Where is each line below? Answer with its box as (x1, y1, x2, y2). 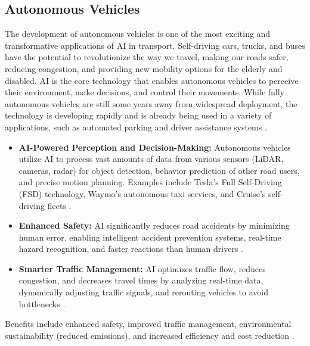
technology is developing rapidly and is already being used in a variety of (5, 109, 272, 121)
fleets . (47, 199, 72, 211)
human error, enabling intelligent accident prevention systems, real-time (18, 230, 281, 243)
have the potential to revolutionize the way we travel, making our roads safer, (5, 51, 289, 63)
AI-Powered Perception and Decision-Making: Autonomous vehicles (18, 141, 291, 153)
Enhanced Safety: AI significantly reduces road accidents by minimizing (18, 219, 290, 232)
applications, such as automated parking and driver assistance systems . (5, 120, 267, 133)
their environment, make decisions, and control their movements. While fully (5, 86, 284, 98)
